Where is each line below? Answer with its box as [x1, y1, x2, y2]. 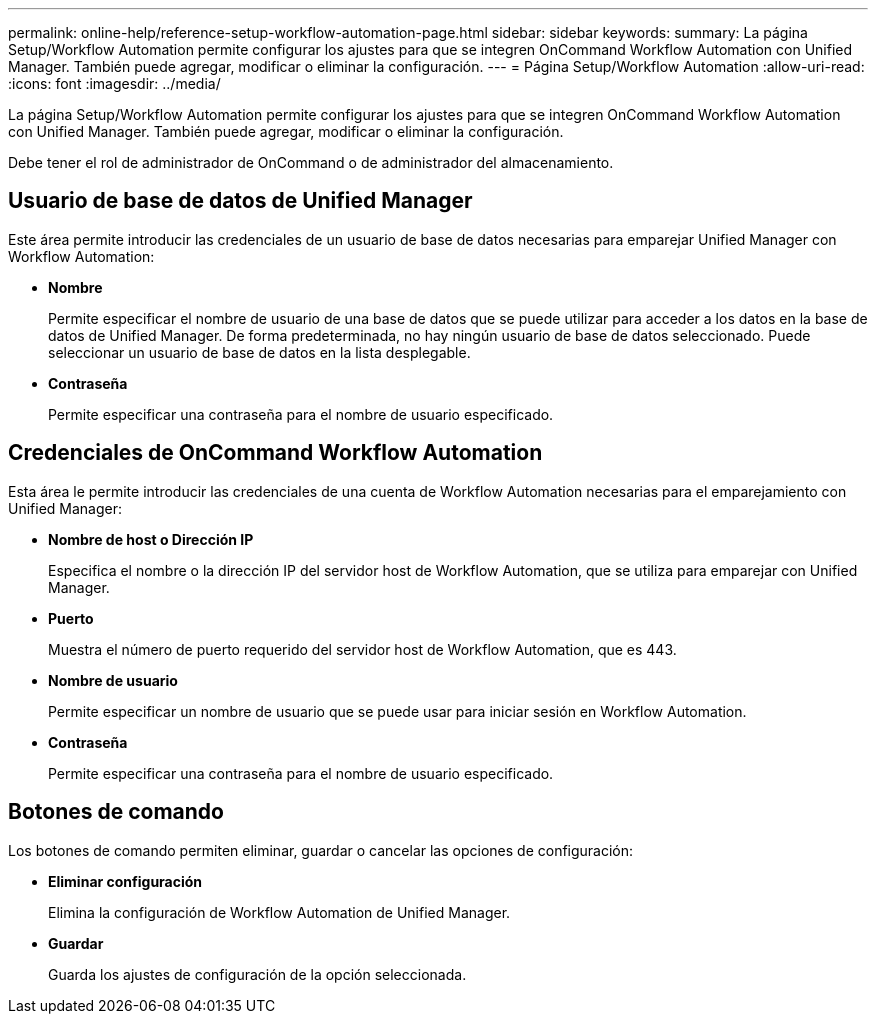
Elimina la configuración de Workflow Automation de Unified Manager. [48, 903, 511, 921]
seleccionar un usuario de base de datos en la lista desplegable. [48, 343, 471, 361]
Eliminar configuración [48, 872, 203, 890]
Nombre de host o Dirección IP [48, 530, 254, 548]
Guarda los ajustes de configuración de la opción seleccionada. [48, 965, 467, 983]
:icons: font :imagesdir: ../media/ [8, 75, 221, 92]
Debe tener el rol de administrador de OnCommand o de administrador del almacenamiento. [8, 154, 614, 171]
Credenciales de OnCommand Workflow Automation [8, 440, 543, 466]
